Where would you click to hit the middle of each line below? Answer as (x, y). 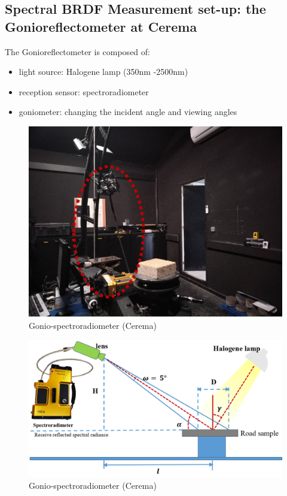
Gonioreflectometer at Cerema (101, 26)
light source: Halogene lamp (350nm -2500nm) (103, 72)
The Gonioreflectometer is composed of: (77, 51)
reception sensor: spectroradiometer (84, 91)
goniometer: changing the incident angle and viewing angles (128, 112)
